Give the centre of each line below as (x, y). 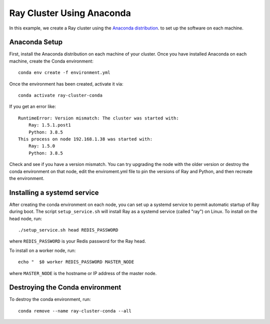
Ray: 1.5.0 (42, 146)
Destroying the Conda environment (65, 287)
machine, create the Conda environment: (51, 61)
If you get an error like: (33, 106)
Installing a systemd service (54, 192)
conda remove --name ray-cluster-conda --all (75, 311)
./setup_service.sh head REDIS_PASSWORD (68, 230)
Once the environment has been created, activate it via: (66, 84)
